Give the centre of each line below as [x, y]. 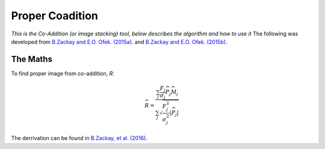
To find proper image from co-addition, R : [63, 73]
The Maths [32, 59]
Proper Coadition [55, 16]
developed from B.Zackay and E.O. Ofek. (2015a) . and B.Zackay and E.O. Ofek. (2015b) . [119, 41]
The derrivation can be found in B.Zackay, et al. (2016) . [79, 138]
